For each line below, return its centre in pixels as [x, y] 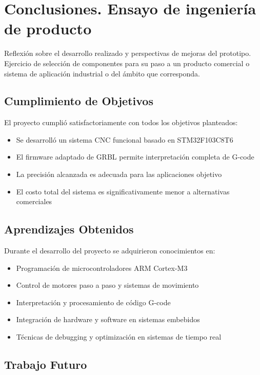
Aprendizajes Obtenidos [69, 229]
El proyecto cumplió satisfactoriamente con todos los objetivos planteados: [121, 122]
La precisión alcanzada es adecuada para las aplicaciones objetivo [119, 174]
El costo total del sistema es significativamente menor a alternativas [123, 191]
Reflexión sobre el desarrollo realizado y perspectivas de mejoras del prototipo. [128, 53]
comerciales [34, 201]
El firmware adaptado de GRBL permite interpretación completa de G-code [135, 157]
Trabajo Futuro [46, 364]
